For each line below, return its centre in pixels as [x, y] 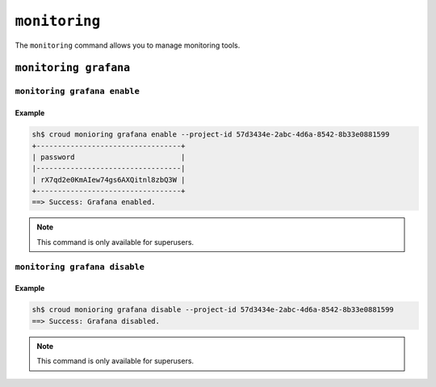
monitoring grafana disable [80, 267]
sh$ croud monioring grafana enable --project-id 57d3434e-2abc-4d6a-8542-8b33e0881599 [211, 135]
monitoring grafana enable [78, 91]
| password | [109, 157]
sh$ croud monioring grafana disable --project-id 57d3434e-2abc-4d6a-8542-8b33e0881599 [213, 310]
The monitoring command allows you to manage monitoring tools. [128, 45]
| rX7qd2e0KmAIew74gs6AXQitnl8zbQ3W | [109, 179]
